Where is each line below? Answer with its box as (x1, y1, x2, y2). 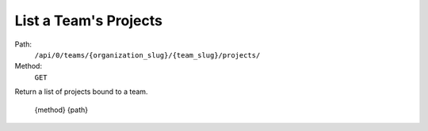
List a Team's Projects (14, 12, 162, 29)
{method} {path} (34, 105, 89, 114)
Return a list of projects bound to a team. (14, 87, 148, 96)
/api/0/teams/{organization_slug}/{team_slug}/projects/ (34, 51, 261, 59)
